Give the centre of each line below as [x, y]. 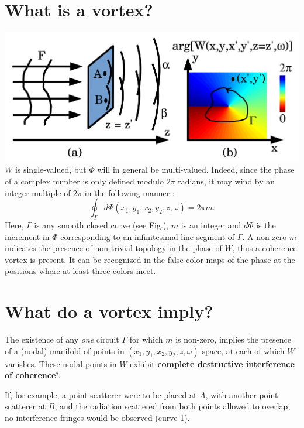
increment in [27, 236]
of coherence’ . [33, 375]
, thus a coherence [265, 248]
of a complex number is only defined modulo [84, 181]
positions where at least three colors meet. [80, 271]
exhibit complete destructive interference [212, 363]
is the [266, 225]
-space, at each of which [242, 350]
